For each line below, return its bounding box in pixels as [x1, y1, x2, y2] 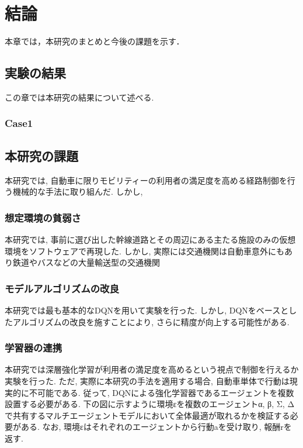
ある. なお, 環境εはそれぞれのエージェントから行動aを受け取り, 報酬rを [20, 421, 292, 433]
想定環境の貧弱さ [5, 210, 81, 225]
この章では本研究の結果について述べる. [5, 91, 154, 103]
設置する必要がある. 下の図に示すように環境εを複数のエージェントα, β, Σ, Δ [5, 398, 295, 410]
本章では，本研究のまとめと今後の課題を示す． [5, 35, 184, 47]
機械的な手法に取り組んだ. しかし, [12, 185, 143, 198]
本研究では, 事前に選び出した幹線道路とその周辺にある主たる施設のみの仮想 [5, 233, 296, 245]
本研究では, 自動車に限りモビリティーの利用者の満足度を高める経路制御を [5, 174, 287, 186]
